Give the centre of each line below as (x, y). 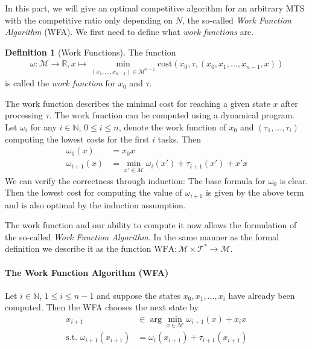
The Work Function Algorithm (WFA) (87, 272)
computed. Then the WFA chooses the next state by (102, 307)
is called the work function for (60, 83)
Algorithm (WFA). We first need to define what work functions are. (129, 32)
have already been (262, 295)
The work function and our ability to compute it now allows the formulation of (151, 225)
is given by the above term (255, 192)
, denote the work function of (172, 127)
